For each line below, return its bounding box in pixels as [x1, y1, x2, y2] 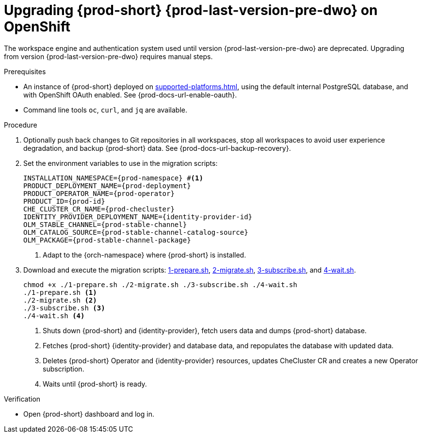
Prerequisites [4, 67, 46, 76]
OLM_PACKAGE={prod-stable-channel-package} [23, 236, 191, 244]
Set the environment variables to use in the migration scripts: [23, 159, 218, 167]
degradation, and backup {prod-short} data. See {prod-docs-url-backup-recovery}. [23, 144, 291, 152]
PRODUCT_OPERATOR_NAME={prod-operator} [23, 189, 175, 197]
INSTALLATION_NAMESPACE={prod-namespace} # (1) [23, 174, 203, 182]
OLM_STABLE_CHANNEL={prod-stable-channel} [23, 220, 187, 228]
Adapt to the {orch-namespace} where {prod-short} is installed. [43, 250, 246, 259]
